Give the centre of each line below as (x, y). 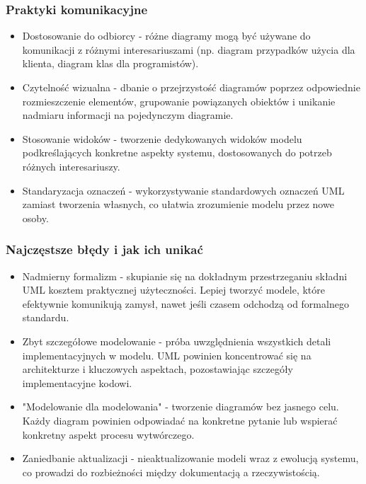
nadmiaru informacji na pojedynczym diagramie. (128, 115)
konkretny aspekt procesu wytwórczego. (108, 434)
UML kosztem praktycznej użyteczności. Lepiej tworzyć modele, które (174, 290)
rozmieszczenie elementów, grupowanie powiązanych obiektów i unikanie (179, 101)
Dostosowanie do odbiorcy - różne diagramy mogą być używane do (166, 36)
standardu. (46, 317)
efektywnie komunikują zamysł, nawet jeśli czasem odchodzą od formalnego (185, 303)
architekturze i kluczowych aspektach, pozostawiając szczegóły (158, 369)
